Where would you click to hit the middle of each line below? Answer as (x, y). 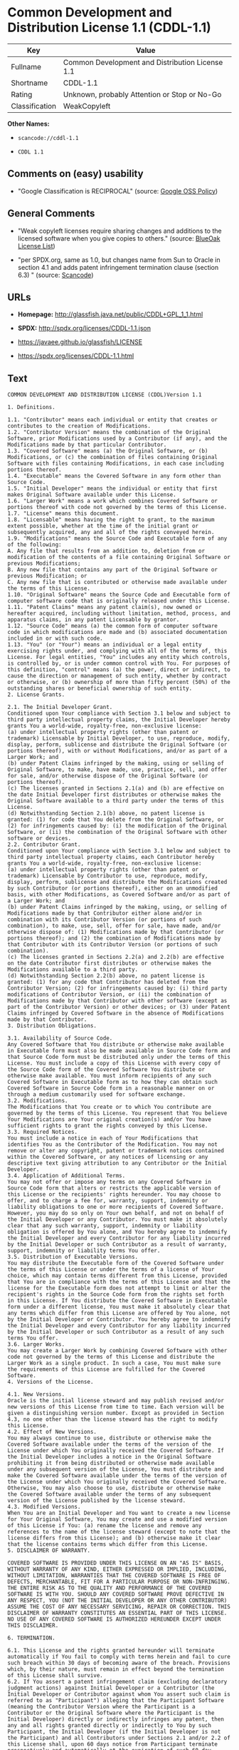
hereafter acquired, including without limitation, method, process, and (119, 614)
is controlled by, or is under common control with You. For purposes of (119, 664)
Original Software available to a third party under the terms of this (116, 801)
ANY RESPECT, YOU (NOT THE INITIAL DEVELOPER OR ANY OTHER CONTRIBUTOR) (117, 1601)
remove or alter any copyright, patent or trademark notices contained (116, 1151)
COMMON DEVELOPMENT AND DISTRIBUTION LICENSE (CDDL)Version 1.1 (105, 395)
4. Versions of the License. (51, 1382)
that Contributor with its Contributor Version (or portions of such (113, 945)
